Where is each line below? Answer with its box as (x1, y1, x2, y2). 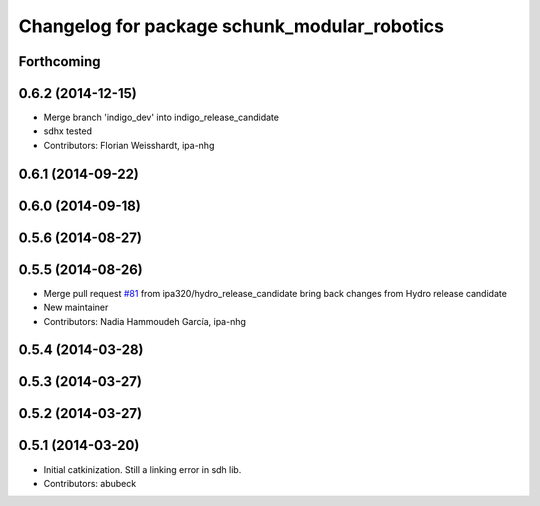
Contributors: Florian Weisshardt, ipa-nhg (43, 139, 215, 151)
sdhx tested (43, 125, 92, 137)
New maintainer (43, 301, 109, 314)
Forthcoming (18, 53, 101, 70)
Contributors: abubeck (43, 477, 137, 489)
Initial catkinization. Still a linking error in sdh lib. (43, 463, 242, 475)
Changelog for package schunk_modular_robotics (18, 15, 445, 37)
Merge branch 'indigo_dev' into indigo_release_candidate (43, 111, 280, 124)
